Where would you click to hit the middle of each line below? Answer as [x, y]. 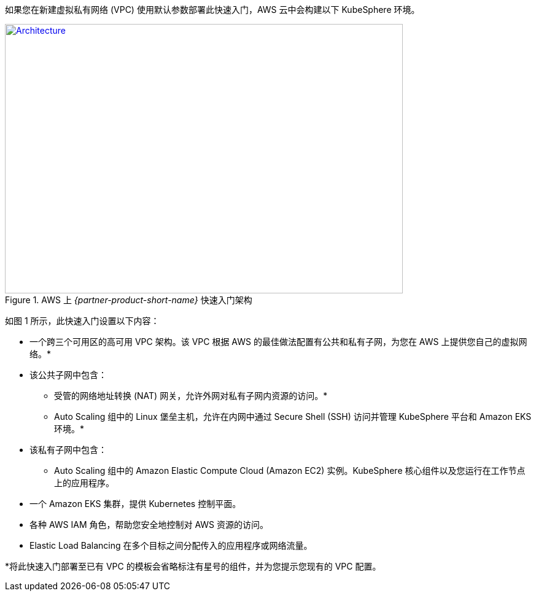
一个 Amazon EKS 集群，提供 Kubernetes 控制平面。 [135, 504]
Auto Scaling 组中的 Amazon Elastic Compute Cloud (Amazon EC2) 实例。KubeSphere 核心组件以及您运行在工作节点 [290, 470]
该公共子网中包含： [68, 375]
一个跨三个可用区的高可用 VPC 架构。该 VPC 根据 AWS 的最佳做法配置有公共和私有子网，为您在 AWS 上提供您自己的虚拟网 [278, 342]
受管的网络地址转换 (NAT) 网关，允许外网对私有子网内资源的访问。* [191, 396]
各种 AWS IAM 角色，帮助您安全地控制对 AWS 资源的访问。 [149, 524]
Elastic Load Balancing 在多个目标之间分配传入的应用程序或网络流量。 [171, 545]
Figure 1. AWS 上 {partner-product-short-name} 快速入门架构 [129, 300]
